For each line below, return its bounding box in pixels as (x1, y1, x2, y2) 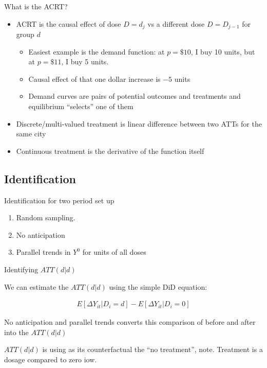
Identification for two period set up (4, 195, 115, 205)
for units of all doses (82, 247, 146, 257)
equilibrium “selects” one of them (28, 101, 133, 112)
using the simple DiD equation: (109, 281, 207, 292)
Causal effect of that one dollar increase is (28, 73, 161, 84)
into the (4, 326, 29, 337)
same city (16, 128, 46, 139)
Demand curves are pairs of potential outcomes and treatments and (28, 91, 241, 101)
